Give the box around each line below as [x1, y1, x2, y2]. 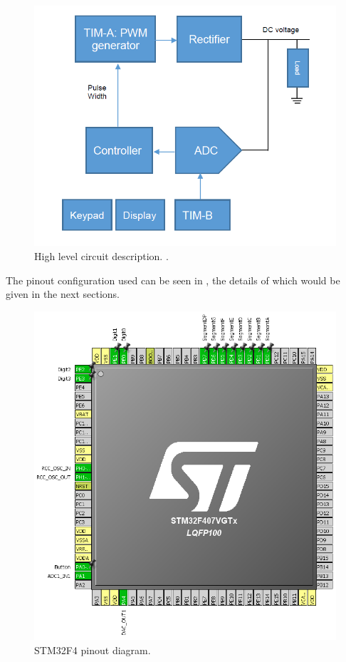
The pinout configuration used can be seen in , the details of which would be [6, 272, 340, 287]
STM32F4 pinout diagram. [34, 642, 151, 657]
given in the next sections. [6, 286, 120, 301]
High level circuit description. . [34, 248, 169, 263]
